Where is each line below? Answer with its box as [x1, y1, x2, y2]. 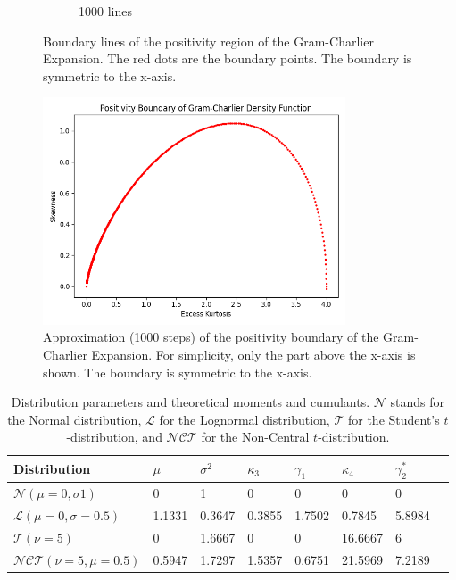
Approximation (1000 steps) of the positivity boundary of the [43, 327, 379, 346]
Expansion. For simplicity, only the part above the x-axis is [91, 344, 416, 363]
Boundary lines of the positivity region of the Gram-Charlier [43, 31, 374, 50]
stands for [390, 393, 445, 411]
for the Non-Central [201, 427, 310, 446]
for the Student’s [347, 410, 440, 428]
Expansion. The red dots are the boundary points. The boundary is [43, 49, 412, 68]
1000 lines [79, 2, 132, 20]
